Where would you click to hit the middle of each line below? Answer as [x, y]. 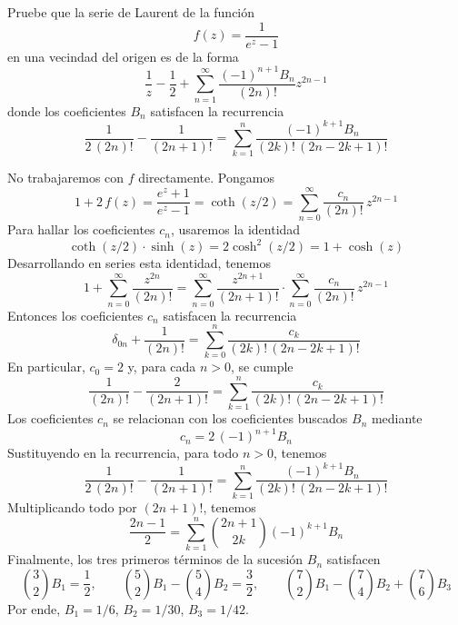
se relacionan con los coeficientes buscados [230, 418]
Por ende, [34, 608]
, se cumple [262, 367]
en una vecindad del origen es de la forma [123, 56]
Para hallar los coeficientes [81, 229]
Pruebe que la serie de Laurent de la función [131, 12]
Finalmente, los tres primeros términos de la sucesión [155, 559]
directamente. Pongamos [206, 178]
